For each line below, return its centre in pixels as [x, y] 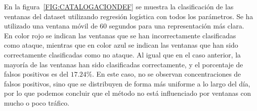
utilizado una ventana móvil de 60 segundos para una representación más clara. [124, 26]
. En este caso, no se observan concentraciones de [167, 74]
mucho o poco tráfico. [37, 102]
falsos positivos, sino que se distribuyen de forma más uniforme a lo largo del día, [127, 83]
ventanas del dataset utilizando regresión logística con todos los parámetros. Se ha [128, 16]
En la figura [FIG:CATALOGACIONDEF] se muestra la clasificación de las [119, 6]
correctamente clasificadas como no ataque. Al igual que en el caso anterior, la [123, 54]
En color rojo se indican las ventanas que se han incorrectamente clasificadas [120, 35]
